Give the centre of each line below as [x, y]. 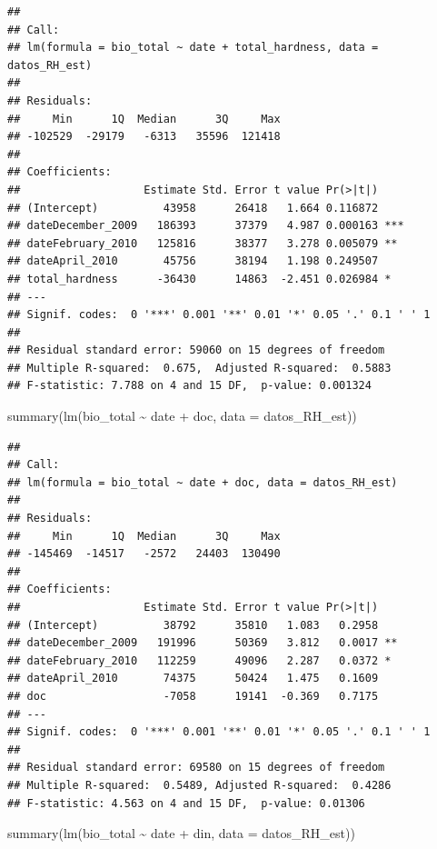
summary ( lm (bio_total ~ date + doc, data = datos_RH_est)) [182, 416]
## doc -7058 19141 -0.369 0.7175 [193, 696]
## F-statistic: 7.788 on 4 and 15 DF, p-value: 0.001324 [189, 386]
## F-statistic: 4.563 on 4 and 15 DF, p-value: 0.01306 [186, 803]
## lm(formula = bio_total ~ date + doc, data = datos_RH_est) [203, 482]
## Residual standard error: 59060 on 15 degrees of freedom [196, 350]
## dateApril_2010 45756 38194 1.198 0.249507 [193, 261]
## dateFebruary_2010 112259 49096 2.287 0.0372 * [199, 660]
